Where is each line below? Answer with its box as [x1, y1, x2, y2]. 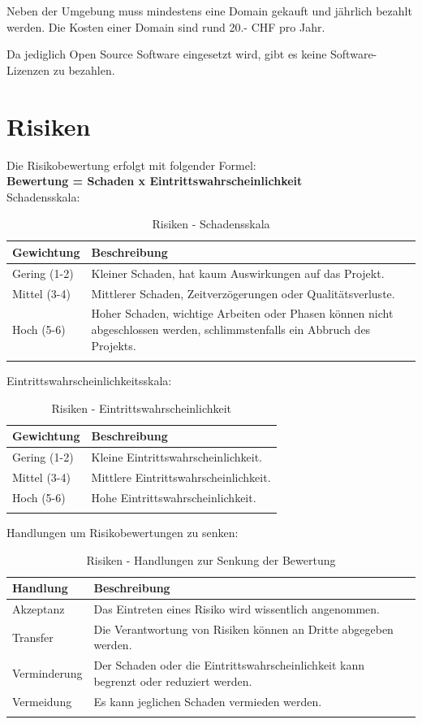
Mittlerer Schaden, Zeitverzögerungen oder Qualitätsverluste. [91, 284, 395, 301]
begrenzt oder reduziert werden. [93, 672, 252, 689]
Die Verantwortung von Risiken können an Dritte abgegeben [93, 620, 394, 637]
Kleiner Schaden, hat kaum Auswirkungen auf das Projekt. [91, 264, 385, 281]
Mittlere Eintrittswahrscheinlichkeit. [91, 468, 271, 485]
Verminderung [12, 665, 83, 682]
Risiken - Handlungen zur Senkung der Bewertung [86, 551, 336, 568]
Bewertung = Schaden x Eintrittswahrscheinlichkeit [6, 172, 303, 189]
